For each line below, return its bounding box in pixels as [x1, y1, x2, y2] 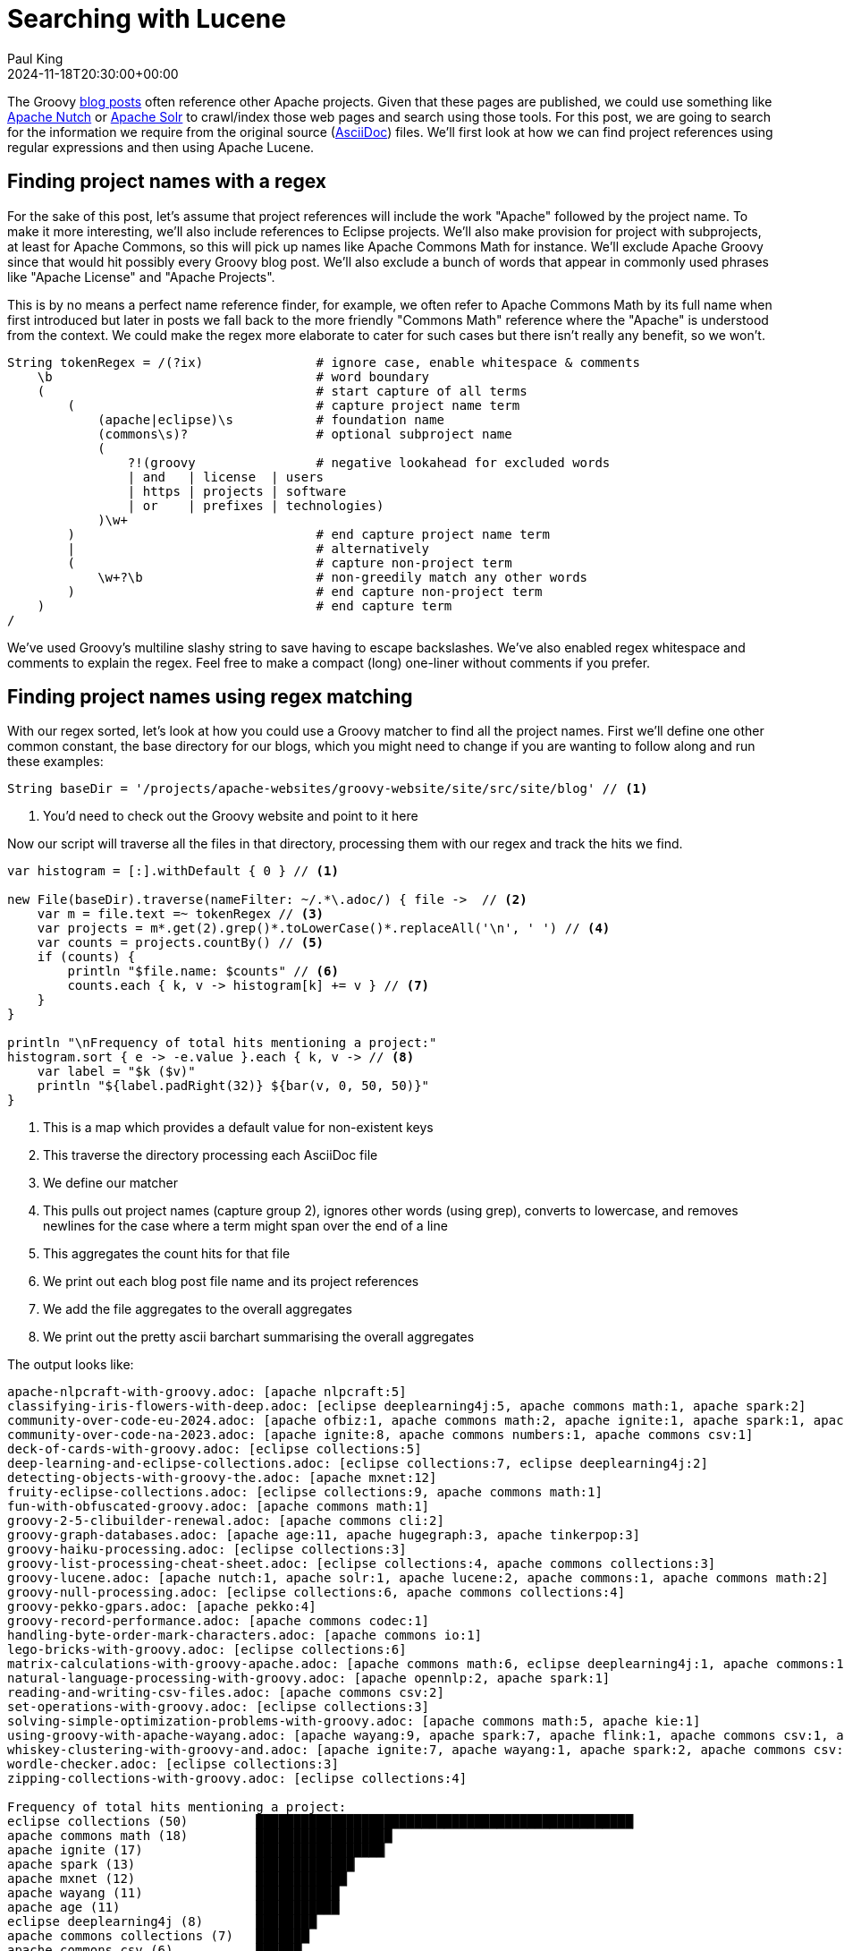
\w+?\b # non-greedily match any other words [97, 569, 588, 584]
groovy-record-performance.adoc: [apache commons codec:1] [7, 1614, 430, 1629]
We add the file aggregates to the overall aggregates [43, 1301, 352, 1317]
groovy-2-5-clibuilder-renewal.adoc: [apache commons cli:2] [7, 1513, 444, 1529]
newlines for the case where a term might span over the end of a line [43, 1218, 448, 1234]
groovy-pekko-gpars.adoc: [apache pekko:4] [7, 1599, 316, 1614]
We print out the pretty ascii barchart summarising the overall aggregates [43, 1329, 475, 1345]
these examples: [7, 754, 104, 770]
